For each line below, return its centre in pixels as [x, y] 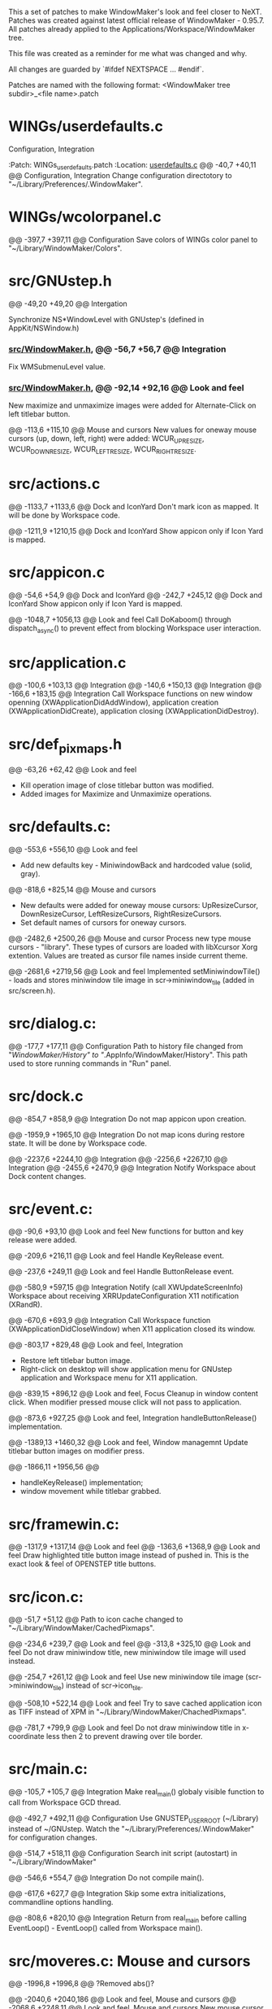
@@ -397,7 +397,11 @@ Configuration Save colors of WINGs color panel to [133, 239]
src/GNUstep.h [60, 281]
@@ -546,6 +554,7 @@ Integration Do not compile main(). [106, 1877]
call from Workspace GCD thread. [65, 1802]
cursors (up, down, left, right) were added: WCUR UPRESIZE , [106, 439]
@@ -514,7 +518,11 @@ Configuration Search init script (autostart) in [123, 1853]
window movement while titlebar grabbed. [91, 1491]
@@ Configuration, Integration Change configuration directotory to [121, 175]
